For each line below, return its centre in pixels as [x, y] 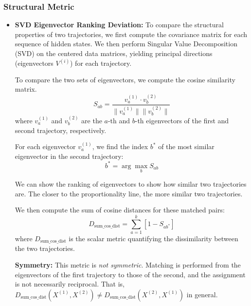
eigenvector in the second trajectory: [69, 156]
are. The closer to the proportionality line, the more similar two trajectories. [129, 193]
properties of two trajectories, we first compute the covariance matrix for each [131, 34]
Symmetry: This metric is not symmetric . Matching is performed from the [128, 265]
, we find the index [120, 146]
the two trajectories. [45, 248]
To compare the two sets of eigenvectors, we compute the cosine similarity [125, 79]
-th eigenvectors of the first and [182, 120]
